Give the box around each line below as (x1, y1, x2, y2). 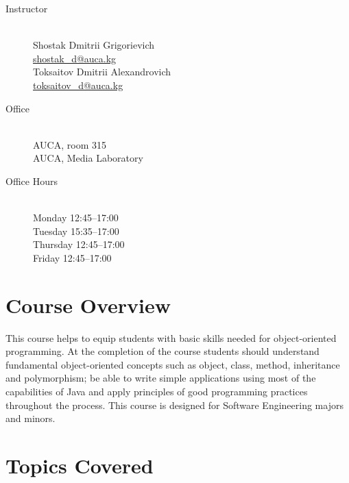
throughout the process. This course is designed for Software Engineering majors (5, 397, 344, 412)
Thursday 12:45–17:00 (33, 237, 125, 251)
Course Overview (5, 290, 171, 319)
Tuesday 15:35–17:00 (33, 223, 119, 238)
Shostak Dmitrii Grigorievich (33, 38, 155, 52)
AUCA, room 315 (33, 137, 106, 151)
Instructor (5, 1, 48, 15)
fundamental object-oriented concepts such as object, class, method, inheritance (5, 357, 340, 371)
